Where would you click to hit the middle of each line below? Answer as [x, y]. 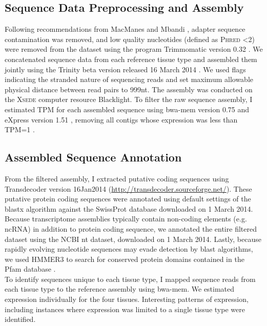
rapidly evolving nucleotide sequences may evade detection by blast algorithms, [129, 249]
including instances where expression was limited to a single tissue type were [125, 309]
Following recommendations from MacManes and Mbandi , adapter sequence [125, 29]
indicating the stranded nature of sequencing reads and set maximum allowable [129, 79]
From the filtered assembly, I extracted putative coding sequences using [117, 178]
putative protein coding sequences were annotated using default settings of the [128, 199]
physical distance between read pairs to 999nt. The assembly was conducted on [129, 89]
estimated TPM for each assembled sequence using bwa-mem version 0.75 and [127, 109]
